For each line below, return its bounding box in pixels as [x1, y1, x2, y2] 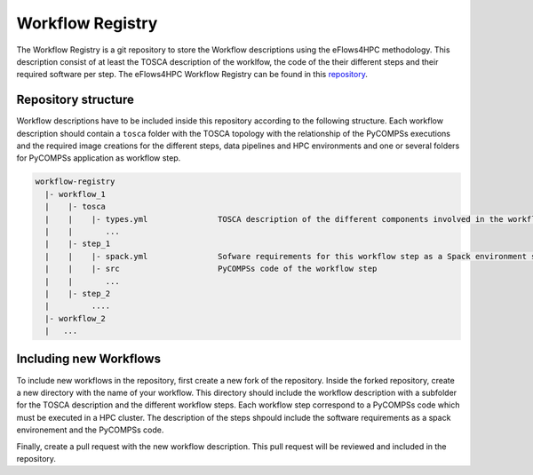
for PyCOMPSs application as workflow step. [16, 153, 181, 163]
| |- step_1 [44, 239, 111, 249]
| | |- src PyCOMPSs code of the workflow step [44, 264, 378, 274]
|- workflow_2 [44, 313, 107, 323]
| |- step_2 [44, 289, 111, 298]
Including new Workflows [16, 352, 162, 367]
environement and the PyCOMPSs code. [16, 424, 164, 435]
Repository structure [16, 92, 135, 107]
